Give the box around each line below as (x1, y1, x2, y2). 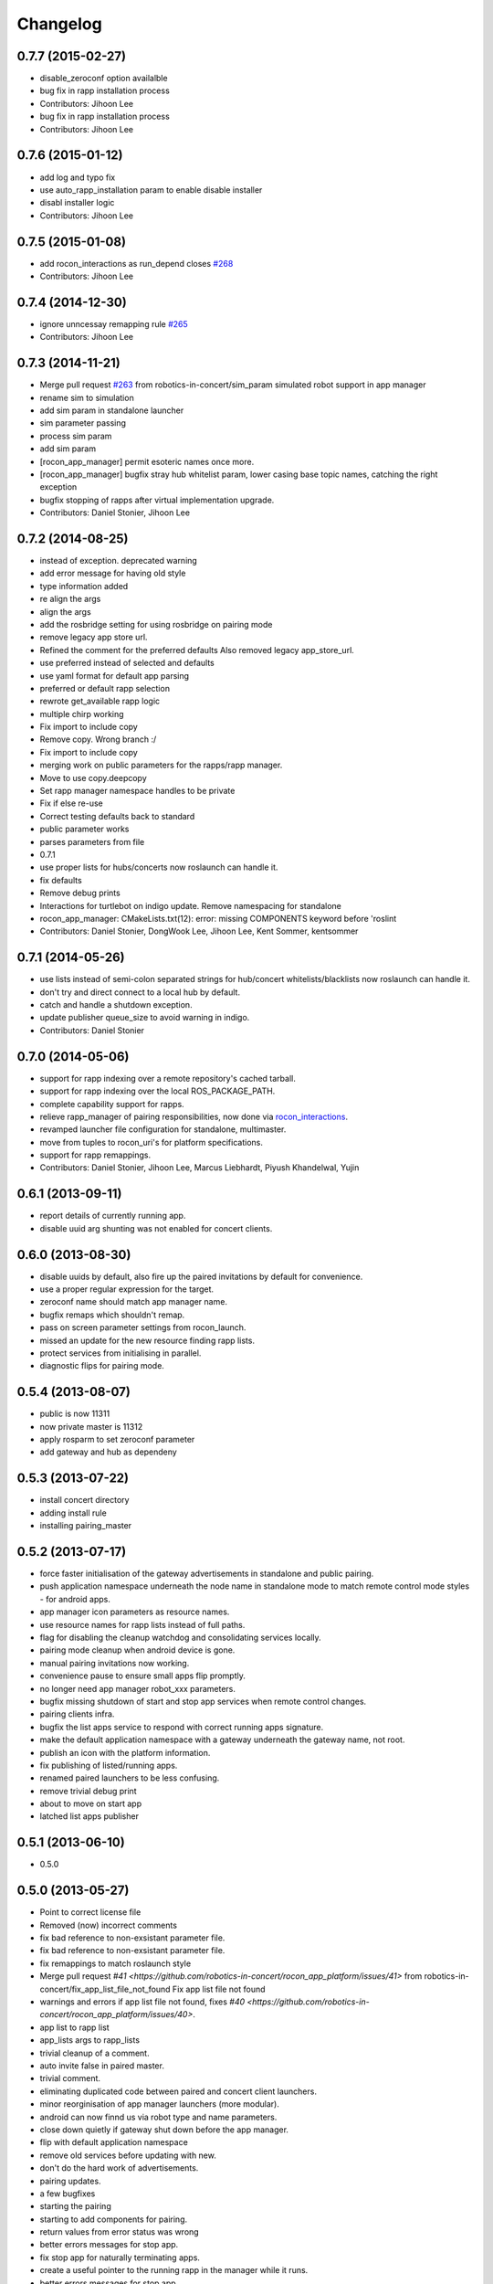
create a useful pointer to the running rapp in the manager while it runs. (39, 2265, 309, 2276)
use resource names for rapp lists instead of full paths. (39, 1619, 246, 1630)
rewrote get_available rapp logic (39, 695, 161, 707)
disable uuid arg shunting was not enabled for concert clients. (39, 1222, 273, 1233)
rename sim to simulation (39, 392, 134, 403)
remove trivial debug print (39, 1785, 137, 1796)
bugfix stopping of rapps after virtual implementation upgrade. (39, 494, 275, 505)
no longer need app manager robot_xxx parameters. (39, 1683, 236, 1694)
